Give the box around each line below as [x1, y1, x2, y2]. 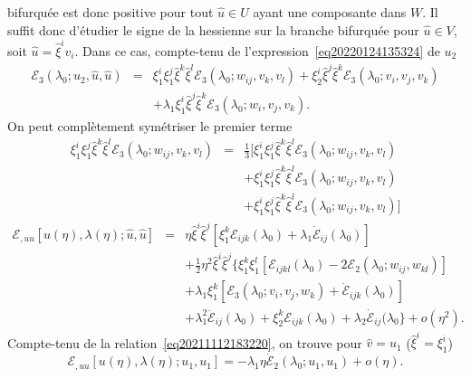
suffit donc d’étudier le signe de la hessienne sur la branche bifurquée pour [7, 20, 419, 39]
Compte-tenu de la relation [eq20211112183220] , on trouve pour [7, 333, 362, 352]
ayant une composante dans [253, 3, 407, 21]
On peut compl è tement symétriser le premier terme [7, 117, 293, 135]
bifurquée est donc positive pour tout [7, 3, 214, 21]
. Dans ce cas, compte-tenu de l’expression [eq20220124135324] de [74, 41, 440, 60]
